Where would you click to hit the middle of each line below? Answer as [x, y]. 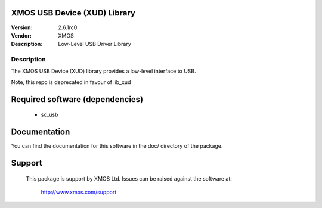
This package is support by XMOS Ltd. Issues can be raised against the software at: [129, 178]
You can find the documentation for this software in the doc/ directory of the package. [117, 146]
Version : [22, 27]
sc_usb [50, 115]
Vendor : [21, 35]
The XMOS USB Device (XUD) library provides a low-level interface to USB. [103, 71]
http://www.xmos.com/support [79, 192]
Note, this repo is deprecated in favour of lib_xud [71, 82]
